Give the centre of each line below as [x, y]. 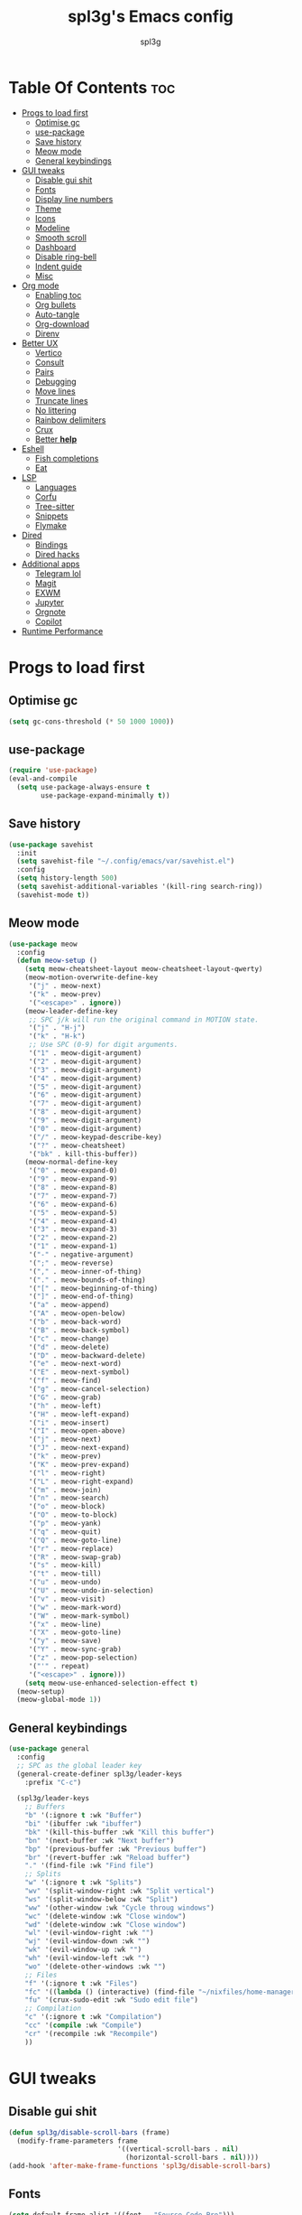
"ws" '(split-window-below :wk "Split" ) [101, 1899]
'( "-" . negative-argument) [81, 1255]
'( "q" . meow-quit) [65, 1532]
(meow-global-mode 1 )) [59, 1700]
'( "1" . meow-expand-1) [73, 1247]
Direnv [47, 333]
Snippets [51, 516]
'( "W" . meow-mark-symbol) [79, 1616]
